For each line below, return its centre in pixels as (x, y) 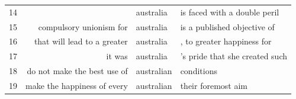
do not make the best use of (77, 71)
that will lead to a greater (81, 41)
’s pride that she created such (234, 56)
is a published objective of (227, 26)
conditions (199, 71)
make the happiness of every (77, 85)
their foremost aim (214, 85)
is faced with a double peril (230, 12)
